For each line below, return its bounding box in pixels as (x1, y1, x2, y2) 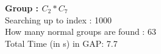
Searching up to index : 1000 (5, 13, 112, 26)
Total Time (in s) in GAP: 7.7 (5, 37, 118, 49)
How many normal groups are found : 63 (5, 25, 156, 38)
